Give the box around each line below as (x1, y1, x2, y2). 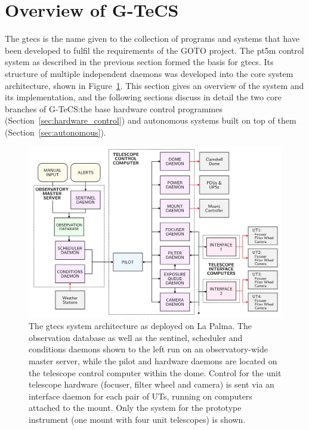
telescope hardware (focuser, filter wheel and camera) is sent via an (29, 378, 274, 391)
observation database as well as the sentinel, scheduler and (29, 331, 243, 343)
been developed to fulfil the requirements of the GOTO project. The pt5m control (5, 44, 304, 56)
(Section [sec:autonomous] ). (5, 125, 106, 138)
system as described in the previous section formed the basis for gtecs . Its (5, 56, 274, 68)
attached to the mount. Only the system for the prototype (29, 401, 242, 414)
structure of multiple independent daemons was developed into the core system (5, 67, 293, 79)
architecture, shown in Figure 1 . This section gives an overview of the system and (5, 79, 304, 91)
